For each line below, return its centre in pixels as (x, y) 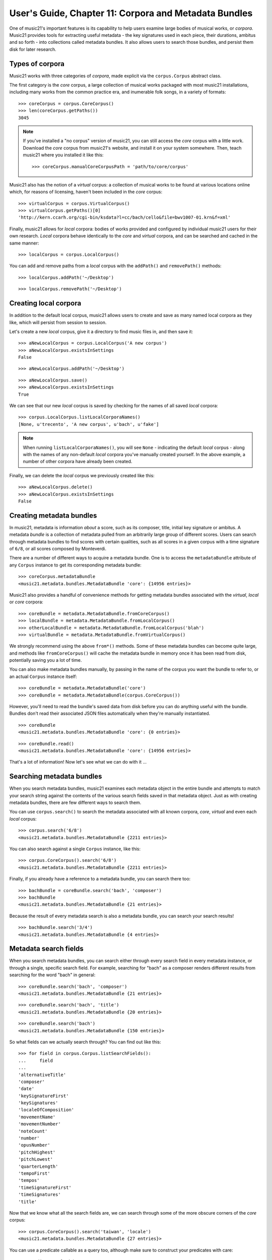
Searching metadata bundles (56, 776)
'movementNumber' (40, 1124)
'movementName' (37, 1117)
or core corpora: (26, 602)
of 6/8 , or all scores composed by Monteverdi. (58, 549)
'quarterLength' (38, 1166)
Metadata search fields (46, 949)
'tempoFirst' (34, 1174)
